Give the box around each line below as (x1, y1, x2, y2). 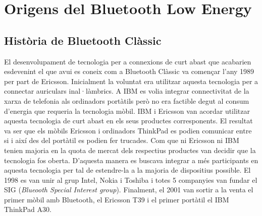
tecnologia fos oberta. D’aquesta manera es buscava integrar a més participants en (4, 155, 258, 165)
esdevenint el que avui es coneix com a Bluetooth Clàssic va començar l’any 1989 (4, 66, 254, 77)
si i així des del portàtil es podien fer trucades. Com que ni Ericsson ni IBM (4, 135, 239, 146)
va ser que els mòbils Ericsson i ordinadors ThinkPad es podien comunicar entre (4, 125, 252, 135)
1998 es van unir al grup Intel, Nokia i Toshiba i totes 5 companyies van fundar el (4, 174, 257, 185)
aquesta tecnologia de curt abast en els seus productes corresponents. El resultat (4, 115, 253, 126)
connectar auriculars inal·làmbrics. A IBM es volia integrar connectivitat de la (4, 86, 249, 96)
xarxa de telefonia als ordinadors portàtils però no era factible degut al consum (4, 95, 249, 106)
